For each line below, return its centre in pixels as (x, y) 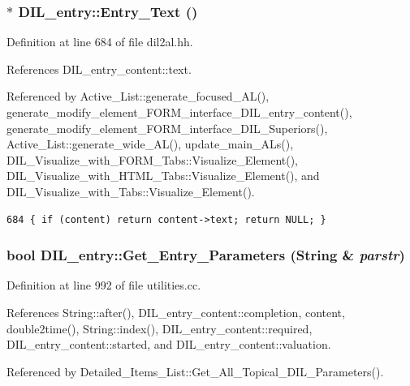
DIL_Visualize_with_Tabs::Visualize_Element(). (131, 191)
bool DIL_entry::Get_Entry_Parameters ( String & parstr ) (206, 255)
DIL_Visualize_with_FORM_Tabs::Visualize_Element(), (153, 159)
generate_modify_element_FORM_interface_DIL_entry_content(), (179, 112)
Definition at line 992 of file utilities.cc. (104, 285)
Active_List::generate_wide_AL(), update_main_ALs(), (150, 144)
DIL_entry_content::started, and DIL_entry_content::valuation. (169, 344)
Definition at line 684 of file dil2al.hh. (100, 42)
